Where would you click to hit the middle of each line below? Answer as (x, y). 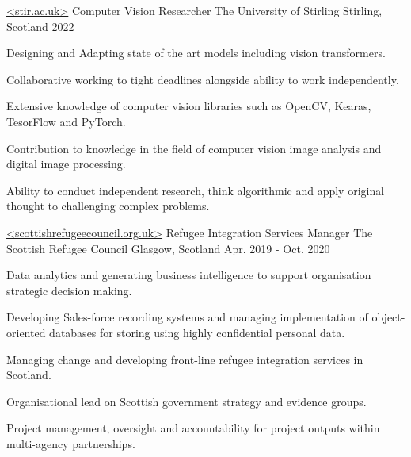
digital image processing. (66, 164)
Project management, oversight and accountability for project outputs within (193, 428)
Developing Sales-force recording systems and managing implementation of (187, 317)
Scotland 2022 (40, 26)
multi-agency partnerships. (71, 443)
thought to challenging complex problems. (108, 206)
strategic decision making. (69, 290)
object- (388, 317)
